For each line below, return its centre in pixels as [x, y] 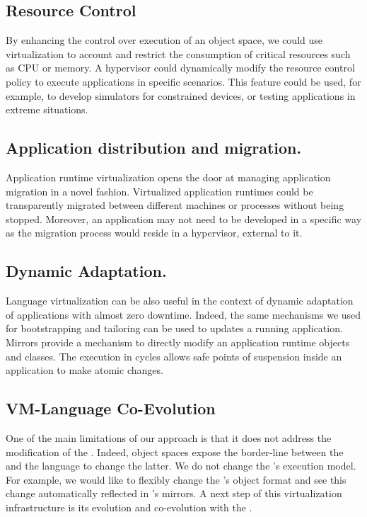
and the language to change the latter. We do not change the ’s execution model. [181, 466]
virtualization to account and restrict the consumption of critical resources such [178, 53]
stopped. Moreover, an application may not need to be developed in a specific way [184, 218]
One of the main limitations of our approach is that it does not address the [169, 437]
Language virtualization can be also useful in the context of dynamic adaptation [180, 301]
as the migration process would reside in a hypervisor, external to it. [154, 233]
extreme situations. [47, 109]
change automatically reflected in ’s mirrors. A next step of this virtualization [174, 493]
